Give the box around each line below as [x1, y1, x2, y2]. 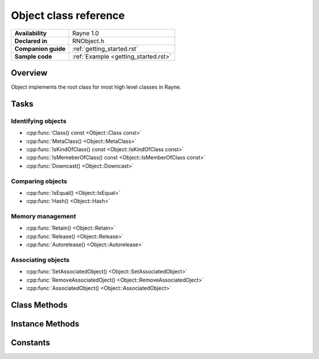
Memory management [11, 213, 76, 221]
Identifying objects [11, 117, 67, 125]
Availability [14, 29, 47, 37]
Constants [11, 338, 50, 348]
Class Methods [11, 300, 68, 310]
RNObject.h [71, 37, 105, 45]
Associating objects [11, 256, 70, 264]
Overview [11, 68, 48, 78]
